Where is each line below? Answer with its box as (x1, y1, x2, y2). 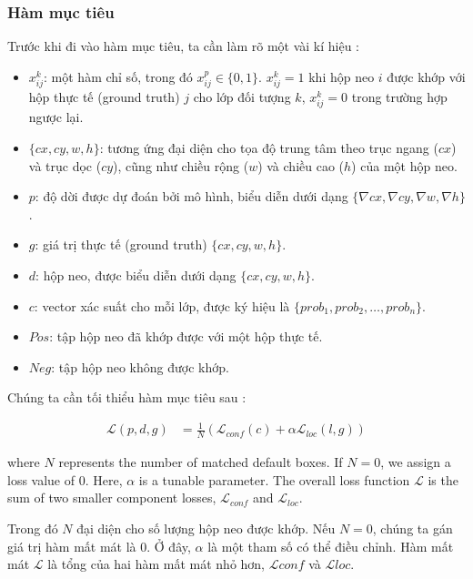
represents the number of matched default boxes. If (58, 452, 343, 472)
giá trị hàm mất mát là (7, 536, 136, 555)
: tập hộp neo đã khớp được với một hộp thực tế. (49, 327, 323, 346)
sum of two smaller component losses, (7, 488, 216, 507)
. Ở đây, (146, 536, 191, 555)
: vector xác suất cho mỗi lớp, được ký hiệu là (34, 296, 290, 315)
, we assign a (380, 452, 451, 472)
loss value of (7, 470, 75, 489)
